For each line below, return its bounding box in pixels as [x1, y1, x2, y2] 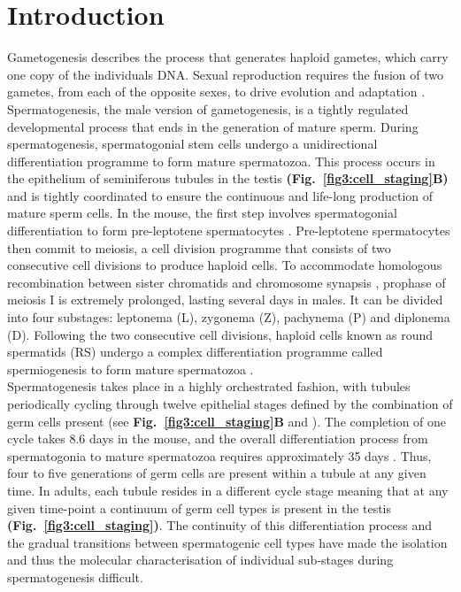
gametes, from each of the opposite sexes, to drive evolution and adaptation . [7, 82, 426, 101]
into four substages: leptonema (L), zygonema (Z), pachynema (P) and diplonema [7, 308, 450, 327]
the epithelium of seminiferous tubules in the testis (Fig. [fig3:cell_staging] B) [7, 169, 449, 188]
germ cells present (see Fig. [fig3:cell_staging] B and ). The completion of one [7, 411, 447, 430]
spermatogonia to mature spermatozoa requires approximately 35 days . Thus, [7, 446, 432, 465]
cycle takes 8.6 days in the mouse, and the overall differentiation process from [7, 429, 428, 448]
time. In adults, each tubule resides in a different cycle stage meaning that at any [7, 481, 449, 499]
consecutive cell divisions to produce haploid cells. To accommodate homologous [7, 256, 442, 274]
